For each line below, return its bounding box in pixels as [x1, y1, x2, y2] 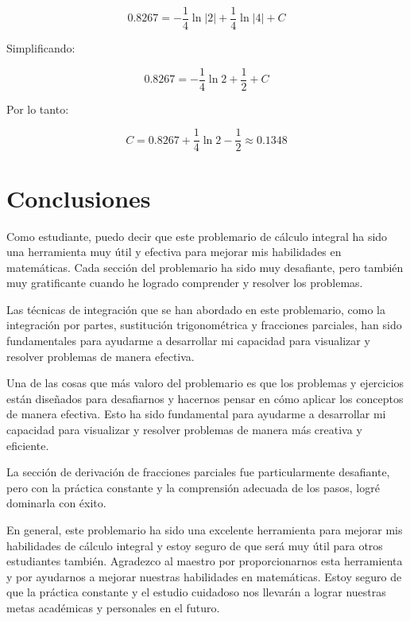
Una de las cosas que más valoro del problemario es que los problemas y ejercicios [6, 375, 404, 391]
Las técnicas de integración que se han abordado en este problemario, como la [6, 301, 386, 317]
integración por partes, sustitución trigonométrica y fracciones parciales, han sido [6, 316, 402, 333]
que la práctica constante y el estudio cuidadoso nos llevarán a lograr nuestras [6, 584, 386, 600]
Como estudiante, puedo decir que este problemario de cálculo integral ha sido [6, 227, 388, 244]
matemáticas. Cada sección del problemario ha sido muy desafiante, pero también [6, 258, 404, 275]
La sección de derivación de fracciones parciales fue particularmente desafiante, [6, 464, 390, 480]
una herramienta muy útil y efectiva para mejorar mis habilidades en [6, 243, 342, 260]
